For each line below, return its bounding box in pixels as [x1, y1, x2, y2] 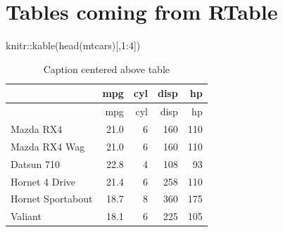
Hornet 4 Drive [11, 174, 76, 188]
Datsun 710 [11, 156, 60, 171]
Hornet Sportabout [11, 191, 93, 206]
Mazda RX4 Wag [11, 138, 85, 153]
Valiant [11, 209, 42, 224]
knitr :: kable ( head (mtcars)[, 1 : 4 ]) [6, 38, 141, 53]
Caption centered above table [43, 61, 170, 76]
